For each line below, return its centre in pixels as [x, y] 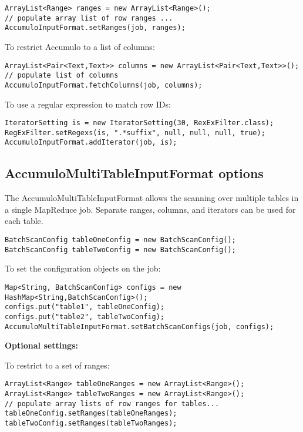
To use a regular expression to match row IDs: [88, 104]
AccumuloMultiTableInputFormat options [134, 173]
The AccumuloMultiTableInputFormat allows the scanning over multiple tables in [152, 198]
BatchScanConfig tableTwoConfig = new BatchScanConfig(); [120, 250]
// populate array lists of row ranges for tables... [112, 403]
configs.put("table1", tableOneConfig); [85, 307]
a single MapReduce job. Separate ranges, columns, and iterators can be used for [150, 209]
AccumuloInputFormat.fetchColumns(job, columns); [104, 85]
